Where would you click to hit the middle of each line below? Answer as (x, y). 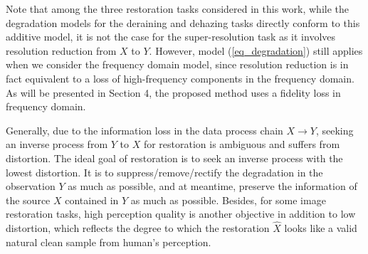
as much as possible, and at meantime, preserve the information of (212, 186)
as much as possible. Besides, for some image (228, 200)
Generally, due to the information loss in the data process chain (144, 130)
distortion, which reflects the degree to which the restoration (138, 228)
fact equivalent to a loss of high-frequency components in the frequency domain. (180, 78)
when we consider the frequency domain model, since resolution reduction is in (177, 64)
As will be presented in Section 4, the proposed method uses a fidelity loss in (173, 92)
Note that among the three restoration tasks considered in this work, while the (178, 9)
